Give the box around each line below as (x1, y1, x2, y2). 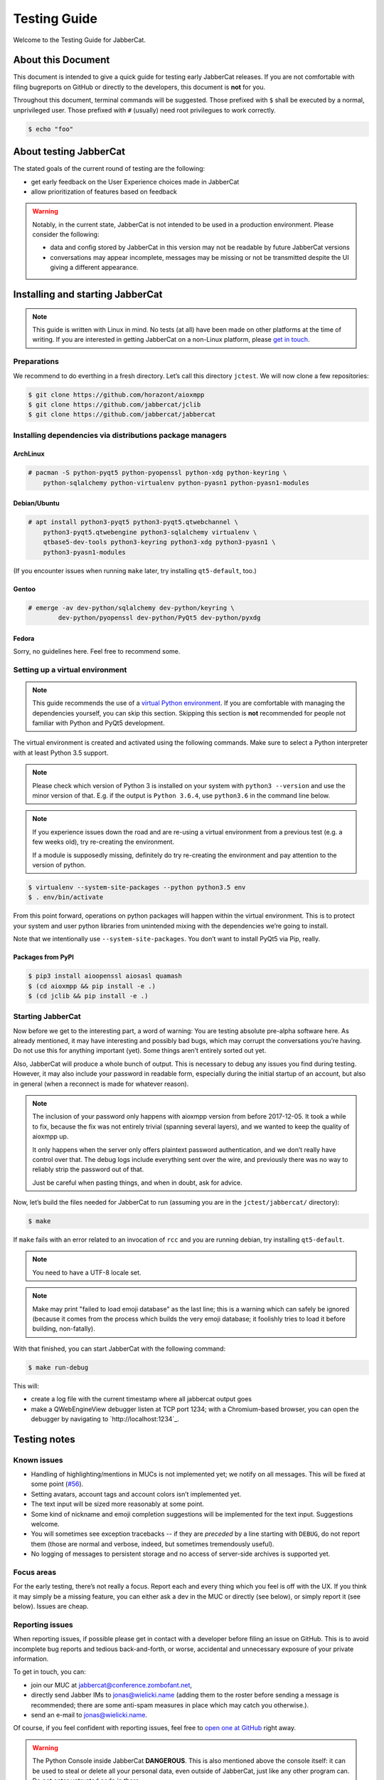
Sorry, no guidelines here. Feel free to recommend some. (13, 646, 181, 655)
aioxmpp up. (32, 1132, 69, 1141)
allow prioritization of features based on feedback (31, 187, 177, 196)
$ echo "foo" (28, 125, 74, 133)
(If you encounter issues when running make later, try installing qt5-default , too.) (13, 566, 257, 575)
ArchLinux (13, 449, 46, 459)
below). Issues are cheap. (13, 1602, 89, 1611)
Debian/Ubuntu (13, 499, 60, 508)
